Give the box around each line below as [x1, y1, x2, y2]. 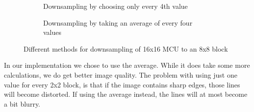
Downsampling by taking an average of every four [43, 17, 193, 28]
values [43, 27, 62, 37]
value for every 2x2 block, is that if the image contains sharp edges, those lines [4, 79, 240, 89]
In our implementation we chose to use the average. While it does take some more [4, 60, 250, 70]
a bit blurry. [4, 98, 41, 109]
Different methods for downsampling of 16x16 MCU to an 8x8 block [24, 43, 228, 54]
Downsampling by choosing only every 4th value [43, 1, 188, 11]
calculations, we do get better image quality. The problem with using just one [4, 69, 237, 80]
